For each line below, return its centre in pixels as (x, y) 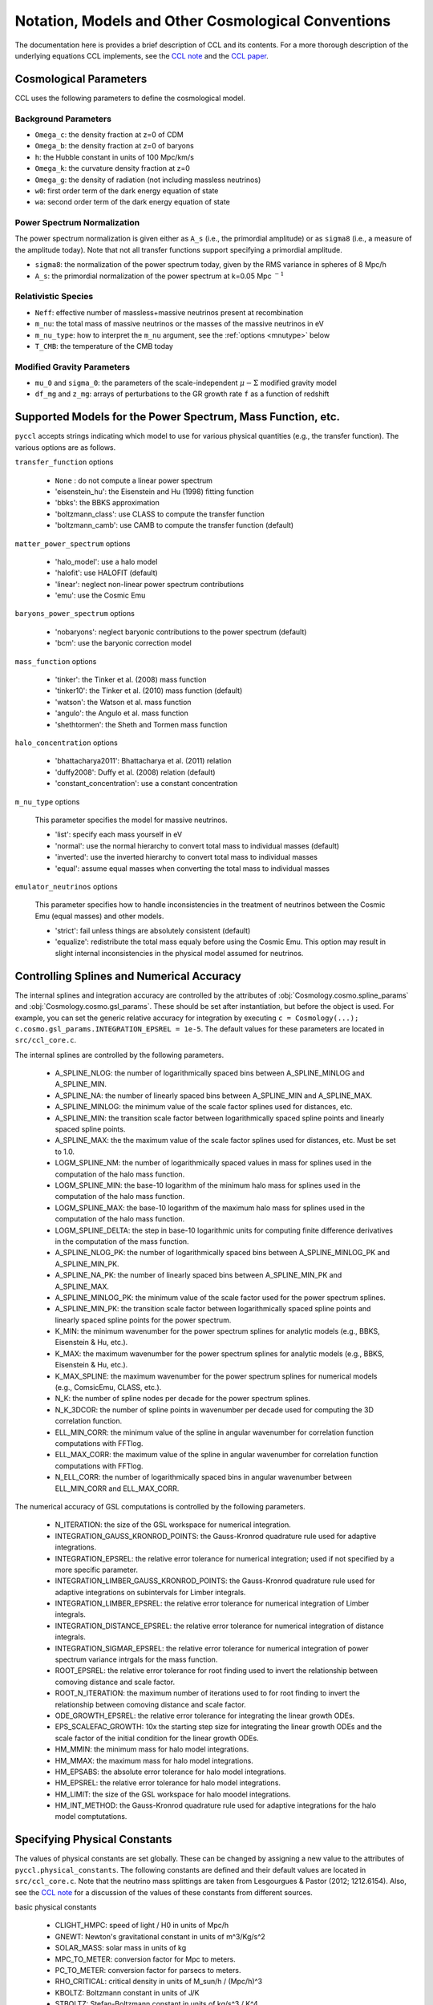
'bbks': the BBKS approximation (107, 503)
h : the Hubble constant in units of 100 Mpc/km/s (114, 157)
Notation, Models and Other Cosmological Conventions (203, 21)
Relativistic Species (54, 297)
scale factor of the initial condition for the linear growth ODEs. (157, 1738)
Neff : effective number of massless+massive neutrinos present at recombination (169, 312)
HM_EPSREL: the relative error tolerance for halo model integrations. (168, 1783)
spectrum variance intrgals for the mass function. (136, 1659)
